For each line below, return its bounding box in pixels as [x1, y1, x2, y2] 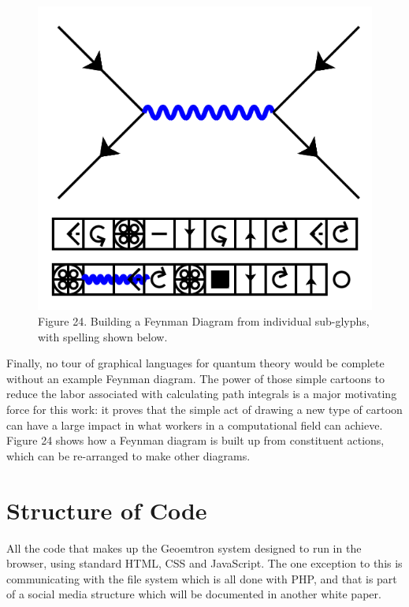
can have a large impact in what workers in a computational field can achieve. [6, 416, 383, 433]
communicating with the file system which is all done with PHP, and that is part [6, 570, 397, 587]
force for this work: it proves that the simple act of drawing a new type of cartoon [6, 401, 403, 418]
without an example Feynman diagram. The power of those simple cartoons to [6, 370, 385, 386]
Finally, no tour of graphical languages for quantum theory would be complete [6, 355, 385, 371]
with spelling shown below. [38, 328, 168, 344]
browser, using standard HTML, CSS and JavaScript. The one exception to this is [6, 555, 403, 572]
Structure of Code [6, 493, 207, 526]
